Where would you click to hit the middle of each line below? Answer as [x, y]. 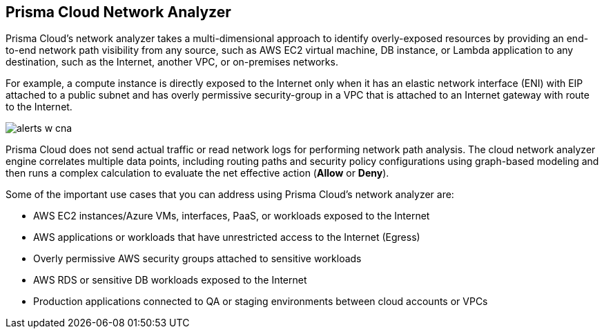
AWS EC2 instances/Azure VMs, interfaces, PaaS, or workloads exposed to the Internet [232, 216]
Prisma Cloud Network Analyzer [118, 12]
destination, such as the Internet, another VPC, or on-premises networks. [172, 62]
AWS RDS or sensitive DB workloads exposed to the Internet [170, 280]
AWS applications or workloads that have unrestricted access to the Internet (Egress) [227, 237]
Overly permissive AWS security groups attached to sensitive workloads [197, 259]
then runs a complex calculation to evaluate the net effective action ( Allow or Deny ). [197, 173]
